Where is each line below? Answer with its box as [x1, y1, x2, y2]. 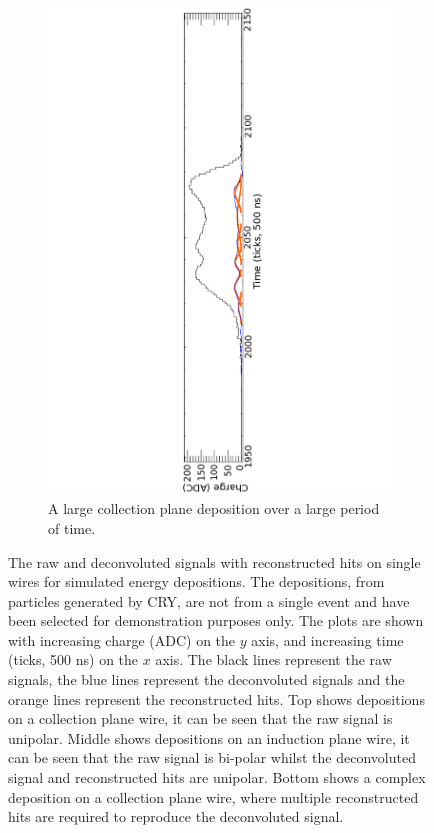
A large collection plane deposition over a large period [48, 498, 380, 519]
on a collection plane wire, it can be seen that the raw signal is [8, 708, 393, 729]
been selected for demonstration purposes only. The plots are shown [8, 610, 424, 631]
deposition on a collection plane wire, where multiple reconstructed [8, 786, 419, 807]
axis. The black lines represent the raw [155, 649, 392, 670]
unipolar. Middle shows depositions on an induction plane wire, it [8, 727, 410, 748]
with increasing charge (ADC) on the [8, 629, 236, 650]
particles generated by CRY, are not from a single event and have [8, 590, 410, 611]
